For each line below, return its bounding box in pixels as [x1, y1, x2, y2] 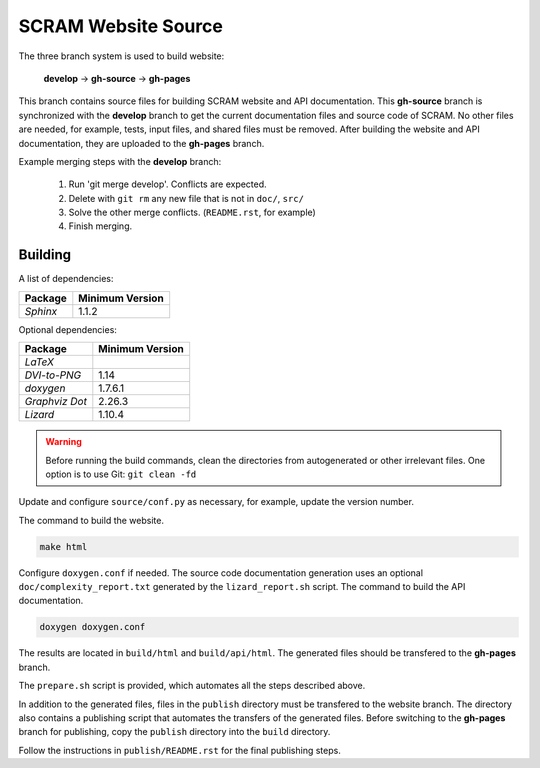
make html [39, 541, 88, 552]
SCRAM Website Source [18, 15, 224, 37]
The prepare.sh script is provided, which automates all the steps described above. [18, 680, 366, 692]
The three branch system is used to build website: [18, 50, 225, 62]
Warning [45, 436, 82, 448]
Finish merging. [68, 220, 133, 232]
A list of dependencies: [18, 273, 114, 285]
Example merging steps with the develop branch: [18, 155, 222, 167]
